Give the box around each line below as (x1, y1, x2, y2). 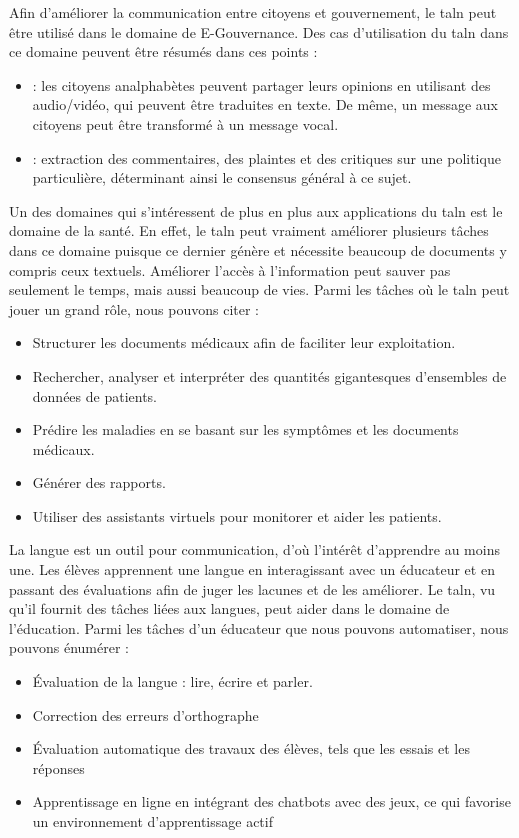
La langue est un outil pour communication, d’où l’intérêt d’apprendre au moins (9, 539, 500, 560)
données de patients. (32, 385, 158, 406)
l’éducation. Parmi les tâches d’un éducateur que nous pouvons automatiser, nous (9, 617, 509, 638)
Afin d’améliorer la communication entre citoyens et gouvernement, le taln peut (9, 2, 497, 22)
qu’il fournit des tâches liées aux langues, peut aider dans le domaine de (9, 598, 450, 619)
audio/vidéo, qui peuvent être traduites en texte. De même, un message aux (32, 94, 498, 115)
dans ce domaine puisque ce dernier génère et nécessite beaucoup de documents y (9, 239, 507, 260)
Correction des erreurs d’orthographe (32, 704, 259, 725)
